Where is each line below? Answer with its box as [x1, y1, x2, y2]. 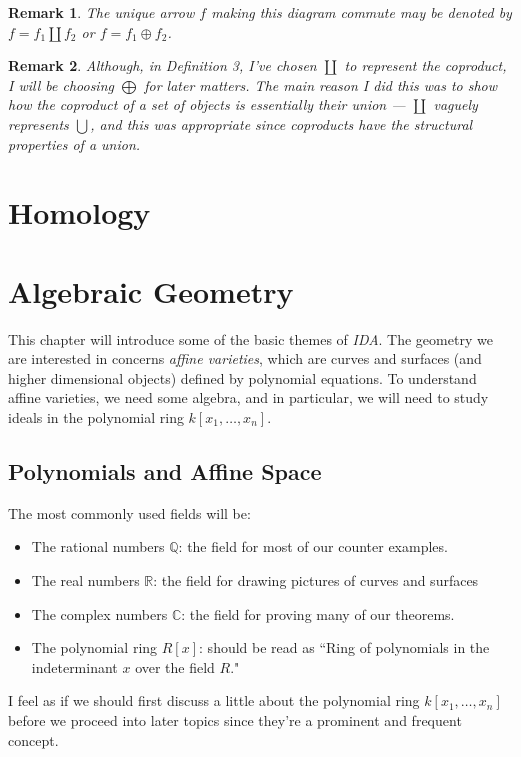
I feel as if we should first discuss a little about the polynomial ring [8, 690, 420, 711]
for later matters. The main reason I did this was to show [144, 74, 498, 95]
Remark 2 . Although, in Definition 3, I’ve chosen [8, 55, 317, 76]
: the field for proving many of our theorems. [181, 603, 455, 624]
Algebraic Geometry [8, 270, 294, 311]
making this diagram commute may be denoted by [211, 2, 512, 22]
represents [8, 113, 69, 134]
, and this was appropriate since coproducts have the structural [90, 113, 473, 134]
